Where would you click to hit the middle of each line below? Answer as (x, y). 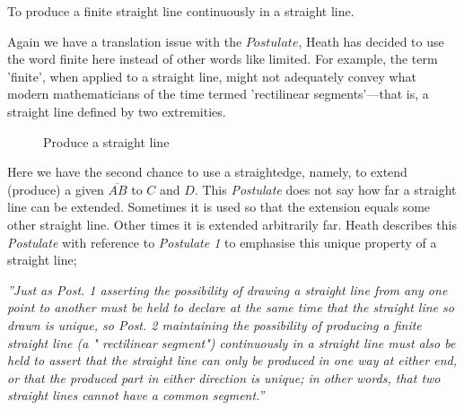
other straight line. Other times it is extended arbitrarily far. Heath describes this (232, 224)
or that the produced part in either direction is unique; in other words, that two (224, 377)
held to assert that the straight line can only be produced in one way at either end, (232, 360)
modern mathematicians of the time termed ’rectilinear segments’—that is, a (218, 94)
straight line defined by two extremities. (117, 111)
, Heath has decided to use (371, 41)
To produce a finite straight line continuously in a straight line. (181, 11)
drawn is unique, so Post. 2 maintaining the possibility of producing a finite (214, 324)
